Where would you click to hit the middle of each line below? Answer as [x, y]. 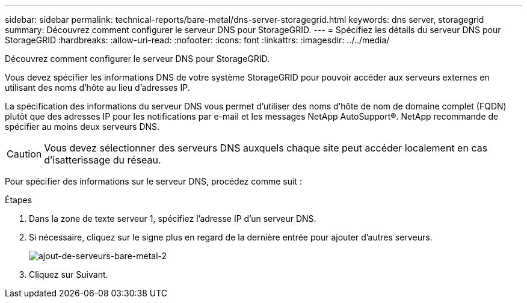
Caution [24, 154]
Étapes [19, 200]
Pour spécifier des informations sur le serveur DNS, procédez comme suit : [153, 181]
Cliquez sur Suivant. [69, 274]
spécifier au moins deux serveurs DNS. [82, 127]
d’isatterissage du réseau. [103, 160]
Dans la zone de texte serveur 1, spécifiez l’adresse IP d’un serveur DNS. [173, 219]
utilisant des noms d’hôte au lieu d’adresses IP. [97, 87]
